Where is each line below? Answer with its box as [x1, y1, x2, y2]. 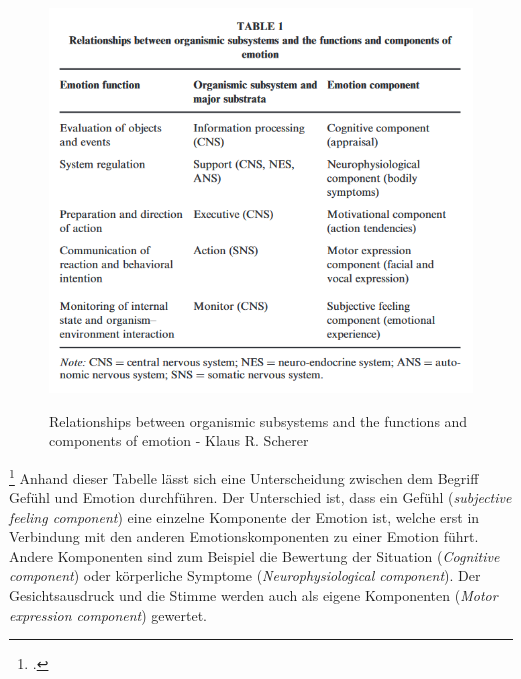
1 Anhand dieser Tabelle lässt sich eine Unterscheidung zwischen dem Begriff [9, 464, 479, 488]
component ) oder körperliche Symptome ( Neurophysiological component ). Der [9, 565, 481, 586]
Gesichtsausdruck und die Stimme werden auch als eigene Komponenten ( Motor [9, 585, 498, 606]
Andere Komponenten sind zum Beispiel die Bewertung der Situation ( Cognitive [9, 545, 500, 566]
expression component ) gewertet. [9, 604, 208, 625]
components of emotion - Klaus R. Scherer [49, 430, 309, 451]
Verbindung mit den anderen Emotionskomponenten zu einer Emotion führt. [9, 526, 479, 547]
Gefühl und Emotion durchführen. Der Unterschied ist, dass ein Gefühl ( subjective [9, 487, 512, 508]
